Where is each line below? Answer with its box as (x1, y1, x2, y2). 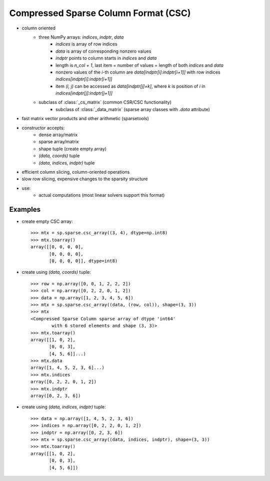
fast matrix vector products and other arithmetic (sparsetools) (21, 116, 149, 122)
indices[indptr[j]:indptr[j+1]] (55, 90, 112, 96)
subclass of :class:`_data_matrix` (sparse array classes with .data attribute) (55, 106, 210, 112)
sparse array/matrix (38, 139, 79, 145)
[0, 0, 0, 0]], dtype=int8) (49, 258, 118, 264)
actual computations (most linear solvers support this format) (38, 192, 165, 198)
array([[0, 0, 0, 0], (30, 244, 83, 250)
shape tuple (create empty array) (38, 146, 107, 152)
